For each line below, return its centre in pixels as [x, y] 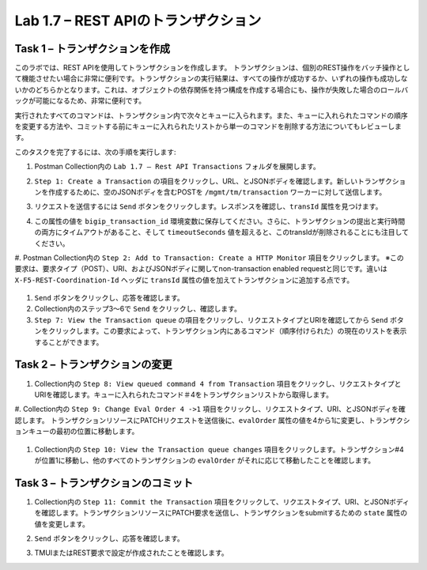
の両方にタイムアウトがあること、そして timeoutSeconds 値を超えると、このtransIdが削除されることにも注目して [221, 232]
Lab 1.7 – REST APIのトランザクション [138, 21]
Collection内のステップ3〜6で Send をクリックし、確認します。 [138, 309]
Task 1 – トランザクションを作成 [93, 49]
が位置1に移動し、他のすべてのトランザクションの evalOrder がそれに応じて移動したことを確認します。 [205, 460]
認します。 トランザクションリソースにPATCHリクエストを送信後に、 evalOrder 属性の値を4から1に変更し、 [192, 420]
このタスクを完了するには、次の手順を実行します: [96, 152]
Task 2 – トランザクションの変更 [94, 365]
